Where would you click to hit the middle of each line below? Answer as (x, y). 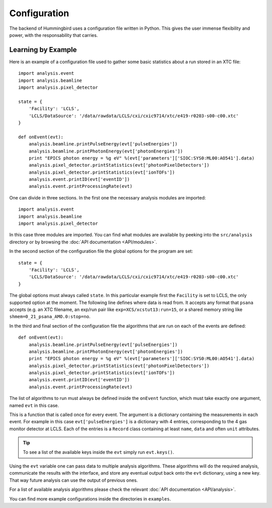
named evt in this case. (34, 405)
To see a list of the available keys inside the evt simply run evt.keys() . (98, 452)
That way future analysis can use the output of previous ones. (74, 480)
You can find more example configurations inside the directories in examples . (90, 499)
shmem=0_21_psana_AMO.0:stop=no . (50, 317)
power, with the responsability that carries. (54, 35)
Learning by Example (43, 50)
